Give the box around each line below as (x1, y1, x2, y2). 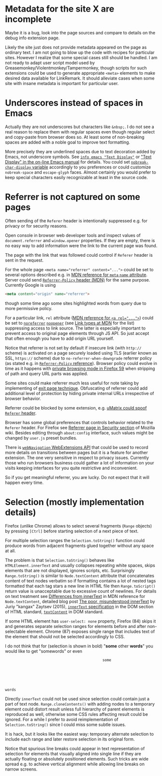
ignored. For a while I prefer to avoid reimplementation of (5, 716, 118, 722)
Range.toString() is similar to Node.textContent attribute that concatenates (5, 573, 155, 578)
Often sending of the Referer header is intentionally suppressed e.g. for (5, 217, 147, 224)
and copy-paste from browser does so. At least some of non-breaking (5, 134, 145, 140)
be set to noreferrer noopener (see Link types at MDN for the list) (5, 320, 134, 326)
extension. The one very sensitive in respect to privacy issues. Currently (5, 455, 149, 461)
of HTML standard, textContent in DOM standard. (5, 609, 104, 614)
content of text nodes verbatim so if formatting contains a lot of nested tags (5, 578, 156, 583)
